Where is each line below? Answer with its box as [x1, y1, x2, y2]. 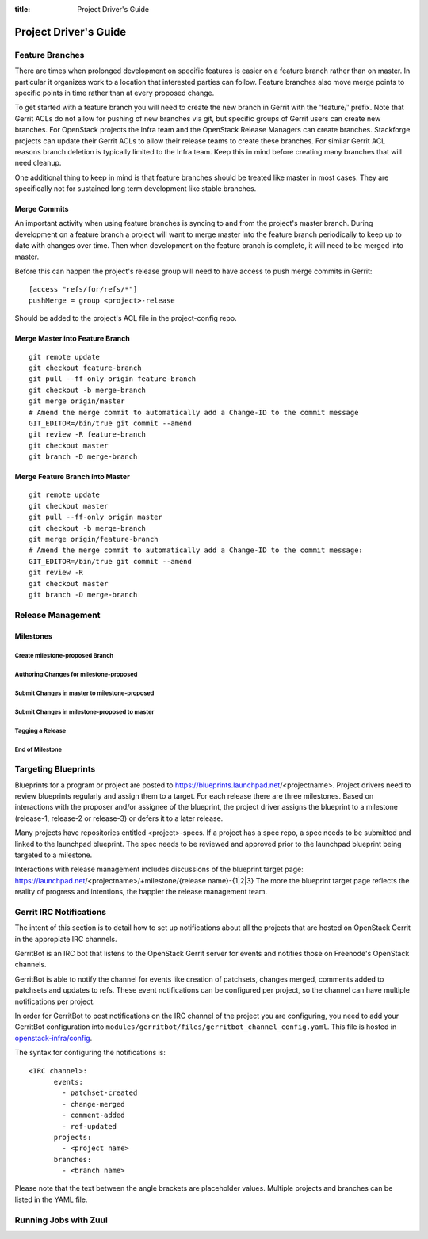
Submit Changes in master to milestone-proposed [14, 689, 155, 697]
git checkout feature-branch [29, 363, 142, 372]
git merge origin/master [29, 397, 125, 406]
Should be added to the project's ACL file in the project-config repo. [14, 314, 237, 323]
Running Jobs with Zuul [14, 1214, 109, 1226]
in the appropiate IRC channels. [14, 934, 117, 944]
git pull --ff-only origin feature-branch [29, 375, 197, 383]
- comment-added [62, 1111, 125, 1120]
